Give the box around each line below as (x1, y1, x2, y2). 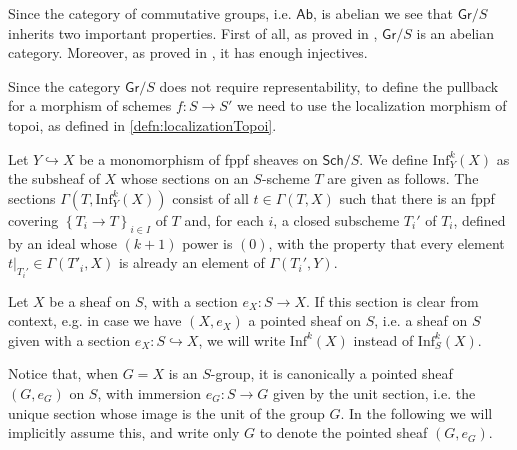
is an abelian (416, 22, 494, 43)
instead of (353, 329, 414, 350)
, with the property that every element (268, 232, 505, 253)
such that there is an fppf (339, 187, 495, 208)
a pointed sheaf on (248, 310, 362, 331)
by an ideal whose (8, 232, 117, 253)
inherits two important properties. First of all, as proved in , (8, 22, 378, 43)
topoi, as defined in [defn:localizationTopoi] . (8, 114, 277, 135)
